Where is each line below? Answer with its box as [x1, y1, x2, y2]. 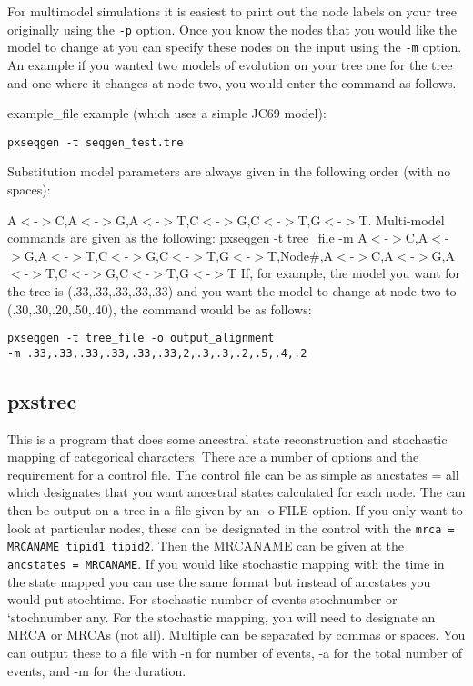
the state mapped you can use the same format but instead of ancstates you [7, 572, 431, 591]
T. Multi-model [358, 210, 445, 229]
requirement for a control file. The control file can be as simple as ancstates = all [7, 464, 459, 483]
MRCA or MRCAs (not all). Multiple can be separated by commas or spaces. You [7, 625, 466, 644]
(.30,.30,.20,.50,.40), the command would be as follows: [7, 299, 312, 318]
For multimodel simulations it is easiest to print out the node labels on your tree [7, 2, 457, 20]
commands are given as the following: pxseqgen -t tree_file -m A [7, 228, 367, 247]
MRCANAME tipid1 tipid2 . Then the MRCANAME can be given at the [7, 536, 404, 555]
